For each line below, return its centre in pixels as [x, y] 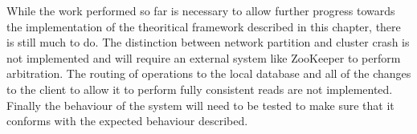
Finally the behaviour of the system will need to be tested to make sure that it [200, 105]
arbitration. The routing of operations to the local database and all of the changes [209, 73]
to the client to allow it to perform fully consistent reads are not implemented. [200, 89]
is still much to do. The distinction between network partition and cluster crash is [208, 42]
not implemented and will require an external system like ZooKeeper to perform [204, 57]
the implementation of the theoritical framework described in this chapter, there [204, 26]
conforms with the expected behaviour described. [127, 121]
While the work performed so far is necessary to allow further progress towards [201, 10]
